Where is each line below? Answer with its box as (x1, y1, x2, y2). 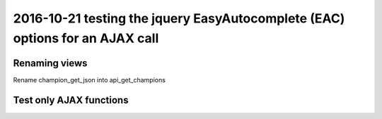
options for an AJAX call (13, 30, 159, 46)
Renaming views (13, 57, 88, 69)
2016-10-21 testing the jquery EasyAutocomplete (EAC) (13, 11, 345, 26)
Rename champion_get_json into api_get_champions (13, 75, 166, 84)
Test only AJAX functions (13, 94, 129, 106)
